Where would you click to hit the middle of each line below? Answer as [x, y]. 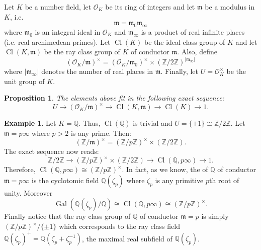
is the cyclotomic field [65, 180]
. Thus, [90, 123]
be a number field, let [58, 7]
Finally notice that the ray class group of [67, 216]
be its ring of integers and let [150, 7]
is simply [215, 216]
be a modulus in [230, 7]
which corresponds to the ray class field [119, 226]
